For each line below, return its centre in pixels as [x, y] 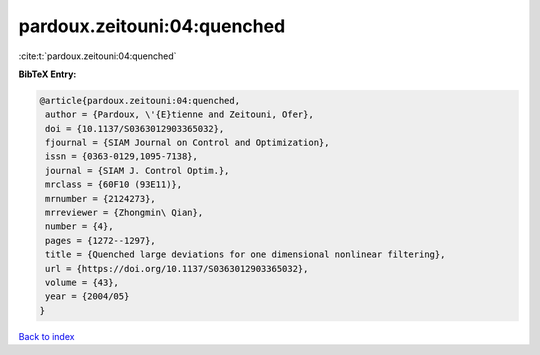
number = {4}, [79, 226]
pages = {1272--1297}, [101, 240]
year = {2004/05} [87, 296]
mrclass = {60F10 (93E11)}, [114, 184]
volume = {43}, [82, 282]
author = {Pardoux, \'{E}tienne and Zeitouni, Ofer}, [179, 114]
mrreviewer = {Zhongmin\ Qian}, [124, 213]
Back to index [46, 336]
